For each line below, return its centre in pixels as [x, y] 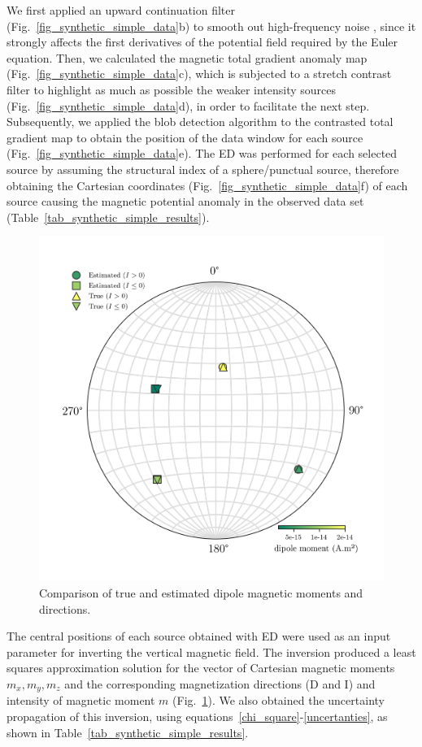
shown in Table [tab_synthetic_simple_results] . [128, 732]
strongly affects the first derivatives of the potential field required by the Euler [202, 42]
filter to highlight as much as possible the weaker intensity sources [172, 89]
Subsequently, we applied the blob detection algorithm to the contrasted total [200, 122]
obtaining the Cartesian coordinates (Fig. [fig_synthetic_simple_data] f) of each [207, 185]
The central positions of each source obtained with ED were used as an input [199, 636]
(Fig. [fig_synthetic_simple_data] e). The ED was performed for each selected [202, 153]
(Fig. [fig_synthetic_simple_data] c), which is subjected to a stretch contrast [199, 74]
